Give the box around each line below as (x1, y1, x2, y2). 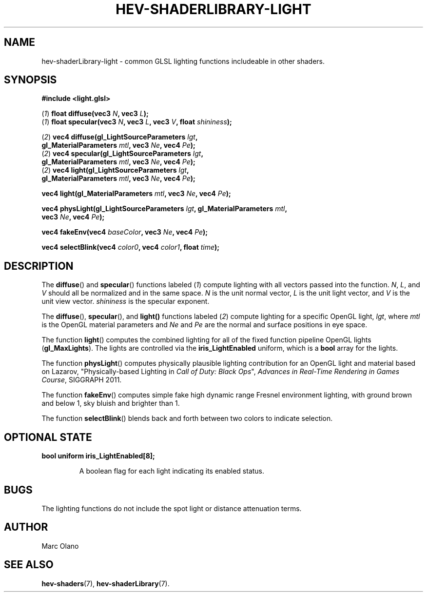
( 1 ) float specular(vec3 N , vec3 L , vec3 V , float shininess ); (41, 118, 232, 126)
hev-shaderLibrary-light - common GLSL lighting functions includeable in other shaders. (41, 57, 325, 65)
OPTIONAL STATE (4, 431, 92, 443)
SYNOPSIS (4, 74, 57, 86)
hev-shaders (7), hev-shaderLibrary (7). (41, 579, 170, 588)
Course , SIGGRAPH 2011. (41, 376, 122, 384)
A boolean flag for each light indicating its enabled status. (79, 467, 265, 476)
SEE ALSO (4, 558, 54, 571)
